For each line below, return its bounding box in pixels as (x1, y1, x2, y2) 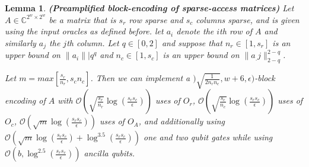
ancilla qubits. (84, 147, 135, 159)
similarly (5, 36, 36, 49)
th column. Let (66, 36, 119, 49)
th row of (219, 25, 253, 37)
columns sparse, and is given (196, 13, 300, 25)
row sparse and (129, 13, 183, 25)
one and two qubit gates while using (144, 131, 273, 143)
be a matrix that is (49, 13, 116, 25)
